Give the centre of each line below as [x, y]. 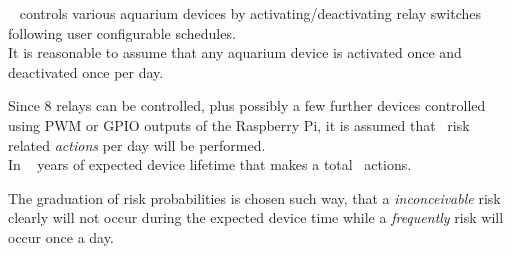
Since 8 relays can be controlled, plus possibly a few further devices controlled [247, 105]
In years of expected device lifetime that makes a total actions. [210, 164]
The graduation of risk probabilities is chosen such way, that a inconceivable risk [254, 197]
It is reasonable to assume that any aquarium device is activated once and [235, 52]
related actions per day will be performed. [137, 144]
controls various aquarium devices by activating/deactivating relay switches [250, 13]
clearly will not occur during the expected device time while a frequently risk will [256, 217]
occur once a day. [61, 236]
